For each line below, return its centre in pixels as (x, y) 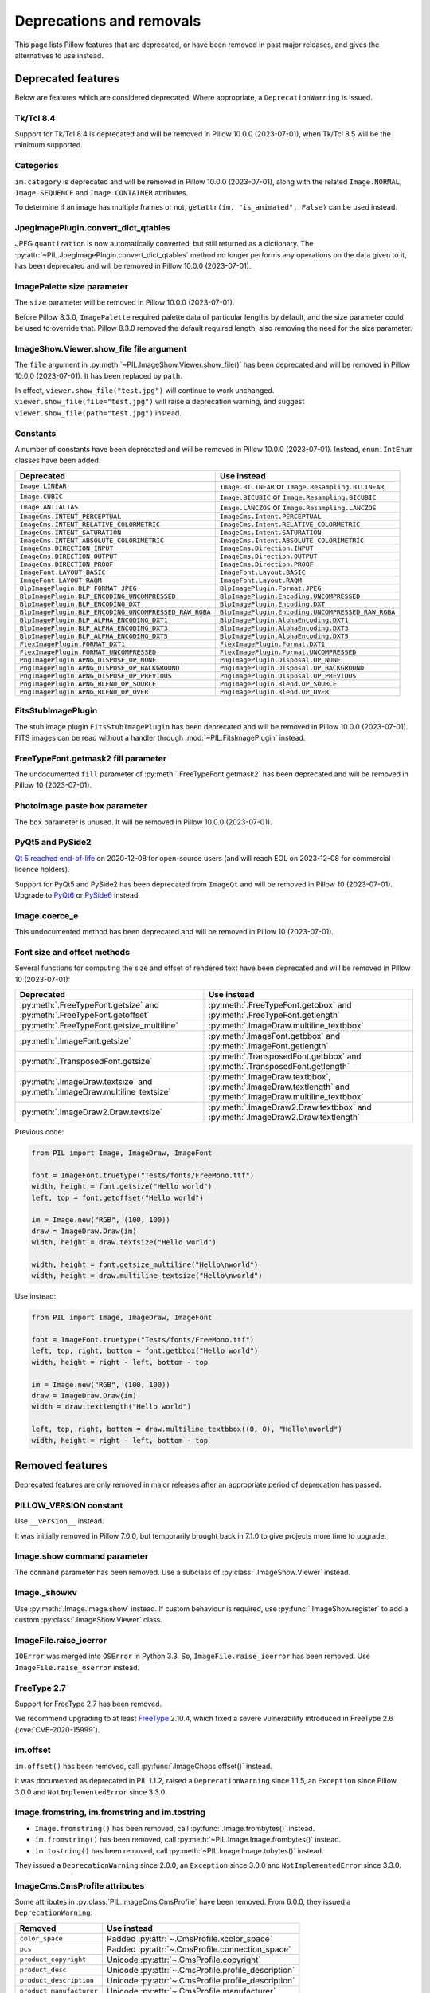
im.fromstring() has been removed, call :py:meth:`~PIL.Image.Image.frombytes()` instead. (188, 1840)
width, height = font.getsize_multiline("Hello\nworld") (145, 1264)
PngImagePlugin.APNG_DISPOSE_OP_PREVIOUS (96, 676)
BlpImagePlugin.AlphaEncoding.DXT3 (284, 628)
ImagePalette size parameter (72, 286)
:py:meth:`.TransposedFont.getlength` (279, 1066)
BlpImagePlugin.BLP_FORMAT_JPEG (78, 588)
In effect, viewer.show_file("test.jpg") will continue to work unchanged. (145, 391)
